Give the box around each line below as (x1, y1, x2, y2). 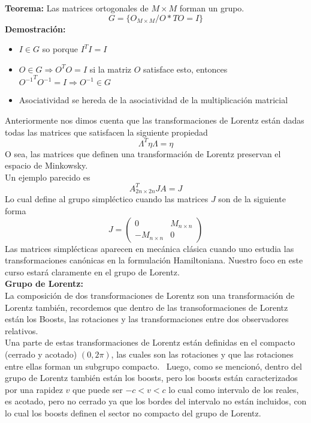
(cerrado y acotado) (5, 347, 77, 360)
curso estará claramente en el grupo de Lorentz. (5, 265, 180, 278)
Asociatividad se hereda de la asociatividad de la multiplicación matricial (19, 94, 288, 106)
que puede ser (73, 383, 123, 395)
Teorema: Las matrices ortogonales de (5, 2, 149, 14)
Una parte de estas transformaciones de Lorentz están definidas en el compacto (5, 336, 295, 349)
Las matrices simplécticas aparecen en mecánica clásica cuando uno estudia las (5, 242, 294, 254)
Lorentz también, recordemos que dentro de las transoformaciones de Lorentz (5, 301, 288, 313)
